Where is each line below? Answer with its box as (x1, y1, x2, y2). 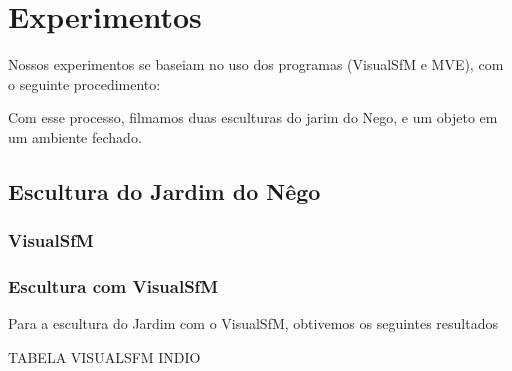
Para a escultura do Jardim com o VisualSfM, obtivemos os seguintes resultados (8, 313, 498, 334)
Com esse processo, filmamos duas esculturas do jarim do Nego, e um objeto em (8, 107, 498, 128)
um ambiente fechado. (8, 126, 142, 147)
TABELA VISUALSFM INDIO (8, 346, 201, 367)
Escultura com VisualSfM (8, 274, 219, 299)
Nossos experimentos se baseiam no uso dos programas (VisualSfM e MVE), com (8, 54, 504, 75)
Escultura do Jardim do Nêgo (8, 175, 321, 206)
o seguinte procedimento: (8, 73, 161, 94)
